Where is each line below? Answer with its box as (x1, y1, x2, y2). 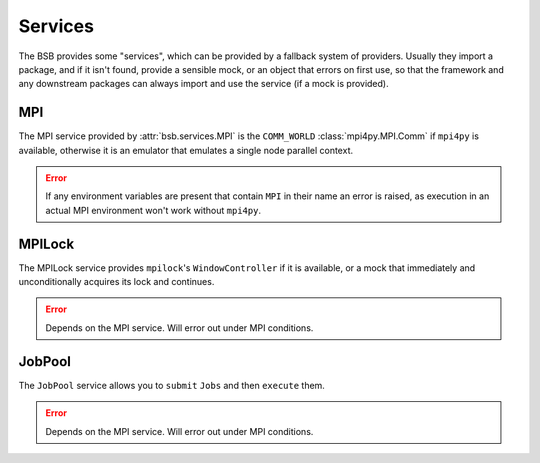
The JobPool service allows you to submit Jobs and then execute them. (18, 379, 325, 391)
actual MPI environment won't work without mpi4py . (45, 204, 262, 216)
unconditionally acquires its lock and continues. (18, 276, 215, 288)
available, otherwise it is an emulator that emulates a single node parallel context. (18, 144, 354, 156)
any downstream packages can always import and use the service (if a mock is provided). (18, 78, 389, 90)
